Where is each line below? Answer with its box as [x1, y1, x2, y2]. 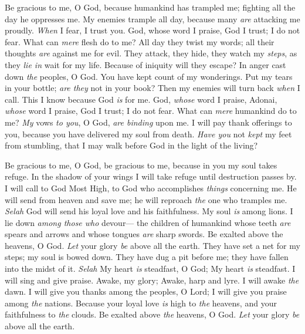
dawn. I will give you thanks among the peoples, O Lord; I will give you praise [5, 285, 287, 298]
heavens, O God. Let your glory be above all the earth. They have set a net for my [5, 239, 300, 251]
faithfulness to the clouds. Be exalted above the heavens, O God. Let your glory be [5, 308, 300, 320]
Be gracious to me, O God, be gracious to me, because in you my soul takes [5, 158, 277, 171]
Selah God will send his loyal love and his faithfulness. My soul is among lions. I [5, 205, 293, 217]
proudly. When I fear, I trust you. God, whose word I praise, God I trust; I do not [5, 24, 300, 36]
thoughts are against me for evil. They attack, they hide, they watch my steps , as [5, 47, 297, 59]
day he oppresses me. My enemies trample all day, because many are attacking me [5, 12, 300, 25]
